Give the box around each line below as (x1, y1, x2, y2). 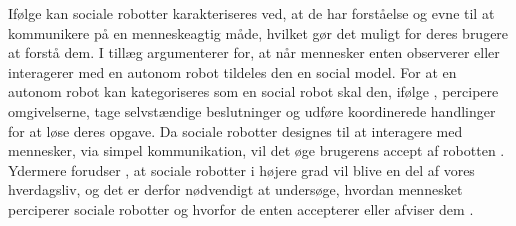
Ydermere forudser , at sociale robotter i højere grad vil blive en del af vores (8, 159, 475, 180)
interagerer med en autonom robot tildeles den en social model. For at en (8, 61, 457, 82)
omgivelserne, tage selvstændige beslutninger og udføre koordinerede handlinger (8, 100, 496, 121)
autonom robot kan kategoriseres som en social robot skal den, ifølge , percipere (8, 81, 499, 102)
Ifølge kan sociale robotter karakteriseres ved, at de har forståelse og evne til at (8, 3, 495, 23)
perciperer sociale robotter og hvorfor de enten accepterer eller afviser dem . (8, 198, 474, 219)
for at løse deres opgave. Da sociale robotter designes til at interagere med (8, 120, 463, 141)
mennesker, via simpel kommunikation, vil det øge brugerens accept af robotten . (8, 140, 505, 161)
